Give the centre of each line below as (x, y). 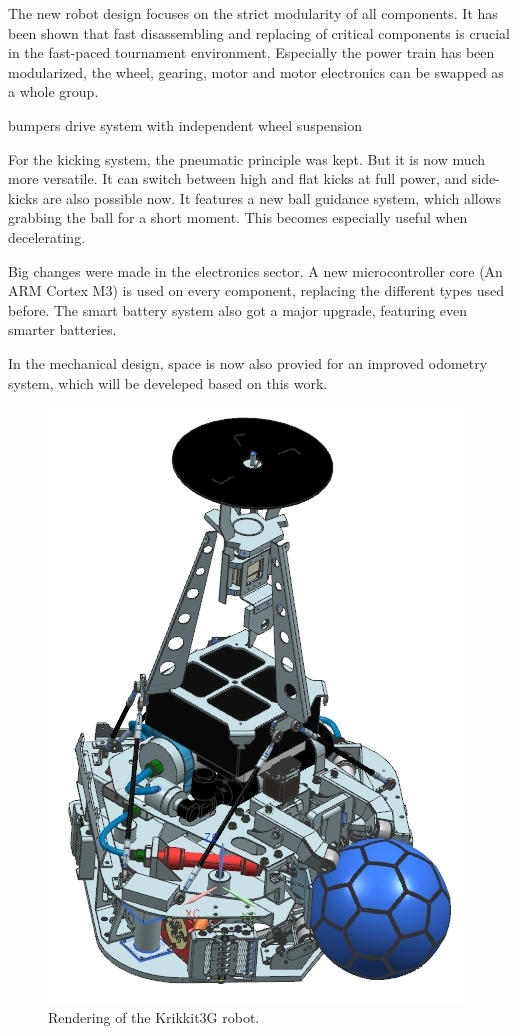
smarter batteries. (62, 329)
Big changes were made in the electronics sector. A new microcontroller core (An (255, 270)
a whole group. (53, 91)
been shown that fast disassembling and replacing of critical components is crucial (259, 32)
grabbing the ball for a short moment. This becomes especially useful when (238, 217)
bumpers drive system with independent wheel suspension (185, 124)
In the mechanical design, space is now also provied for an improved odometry (248, 362)
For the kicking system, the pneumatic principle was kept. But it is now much (247, 158)
